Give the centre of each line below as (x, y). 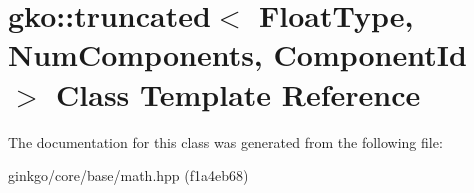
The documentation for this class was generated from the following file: (225, 141)
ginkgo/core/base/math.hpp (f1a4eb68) (128, 175)
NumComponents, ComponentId (237, 54)
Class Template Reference (238, 93)
